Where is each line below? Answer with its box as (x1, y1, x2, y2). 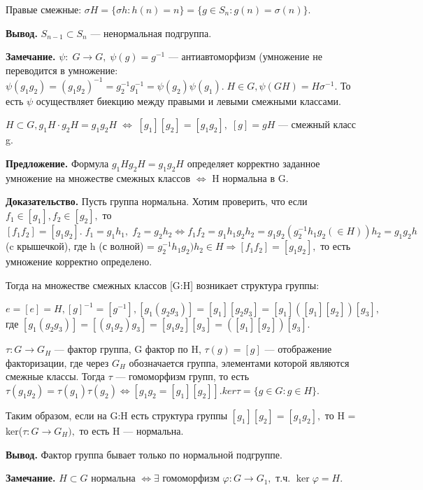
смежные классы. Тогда (6, 369, 106, 384)
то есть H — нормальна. (79, 423, 184, 438)
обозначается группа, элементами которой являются (129, 355, 350, 370)
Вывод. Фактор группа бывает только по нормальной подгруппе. (6, 447, 282, 461)
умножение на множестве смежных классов (6, 170, 191, 185)
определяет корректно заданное (187, 156, 320, 171)
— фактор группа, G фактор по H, (54, 342, 201, 356)
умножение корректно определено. (6, 254, 152, 269)
